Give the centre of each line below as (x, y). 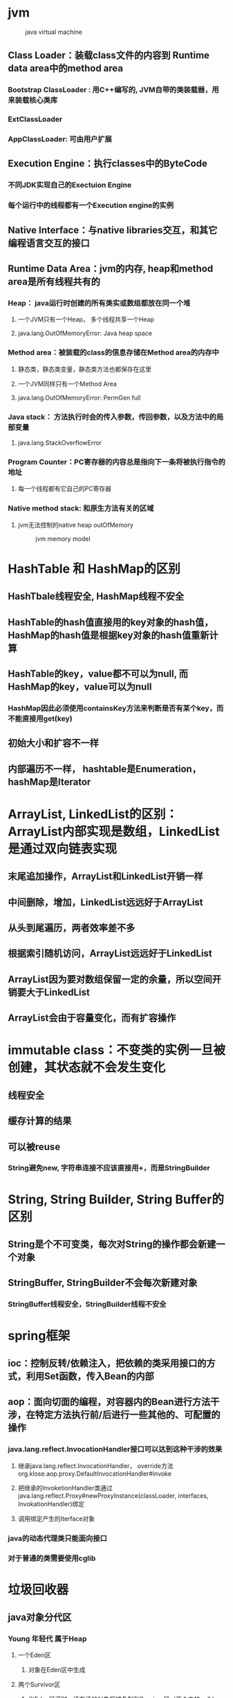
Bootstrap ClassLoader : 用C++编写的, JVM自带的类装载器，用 (114, 90)
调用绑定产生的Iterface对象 (56, 1519)
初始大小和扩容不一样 (53, 743)
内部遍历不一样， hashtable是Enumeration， (104, 769)
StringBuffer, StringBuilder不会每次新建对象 (103, 1283)
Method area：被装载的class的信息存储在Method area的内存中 (114, 352)
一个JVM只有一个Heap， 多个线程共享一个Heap (86, 319)
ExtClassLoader (35, 119)
